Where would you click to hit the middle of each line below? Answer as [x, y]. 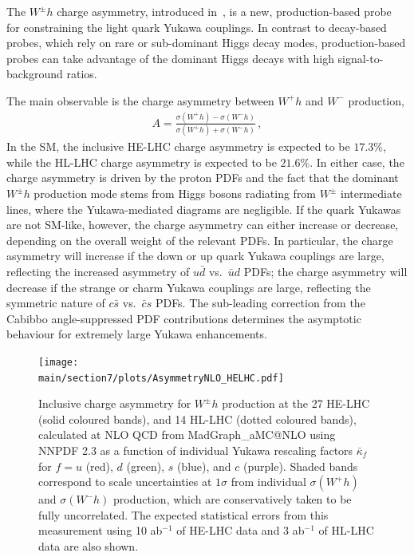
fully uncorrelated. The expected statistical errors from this [183, 514]
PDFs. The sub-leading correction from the [260, 303]
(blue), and [204, 466]
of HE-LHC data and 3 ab [241, 530]
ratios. [82, 74]
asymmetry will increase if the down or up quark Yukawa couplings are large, [195, 256]
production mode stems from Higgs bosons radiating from [175, 193]
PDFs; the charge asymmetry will [325, 271]
